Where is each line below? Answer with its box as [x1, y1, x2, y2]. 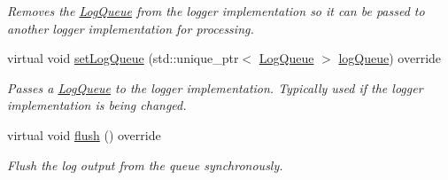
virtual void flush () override [7, 125, 161, 144]
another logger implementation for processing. [7, 19, 254, 37]
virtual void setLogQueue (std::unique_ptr [7, 49, 239, 67]
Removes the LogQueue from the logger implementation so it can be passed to [7, 2, 425, 20]
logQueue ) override [338, 49, 442, 67]
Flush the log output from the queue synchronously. [7, 155, 283, 174]
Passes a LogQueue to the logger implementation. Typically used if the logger [7, 78, 423, 97]
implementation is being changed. [7, 96, 187, 114]
